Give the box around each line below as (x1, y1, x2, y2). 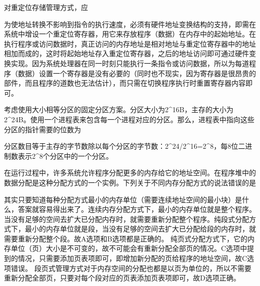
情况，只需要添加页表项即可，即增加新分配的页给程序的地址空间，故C (17, 253, 247, 263)
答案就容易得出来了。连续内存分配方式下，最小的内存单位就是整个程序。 (17, 204, 256, 214)
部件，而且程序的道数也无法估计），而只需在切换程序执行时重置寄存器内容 (4, 78, 245, 88)
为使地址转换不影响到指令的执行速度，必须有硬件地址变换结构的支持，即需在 (4, 19, 256, 29)
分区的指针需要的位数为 (4, 124, 81, 134)
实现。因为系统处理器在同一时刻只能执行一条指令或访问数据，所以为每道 (10, 58, 249, 68)
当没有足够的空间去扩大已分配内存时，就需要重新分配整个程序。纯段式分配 (4, 213, 249, 224)
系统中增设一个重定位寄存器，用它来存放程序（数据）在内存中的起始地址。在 (4, 29, 256, 39)
